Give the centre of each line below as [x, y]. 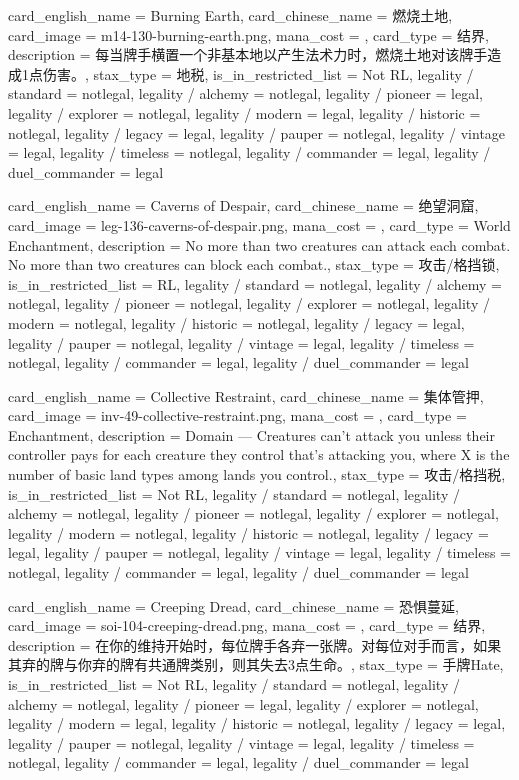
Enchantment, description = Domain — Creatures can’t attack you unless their [251, 434]
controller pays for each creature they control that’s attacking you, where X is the [259, 454]
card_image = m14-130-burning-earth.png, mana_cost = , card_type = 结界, [248, 34]
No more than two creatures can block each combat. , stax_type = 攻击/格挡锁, [254, 264]
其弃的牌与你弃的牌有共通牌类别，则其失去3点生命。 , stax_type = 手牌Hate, [256, 664]
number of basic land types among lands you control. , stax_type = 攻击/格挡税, [257, 474]
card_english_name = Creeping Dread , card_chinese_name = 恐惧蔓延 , [233, 605]
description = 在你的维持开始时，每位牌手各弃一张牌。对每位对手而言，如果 [255, 644]
